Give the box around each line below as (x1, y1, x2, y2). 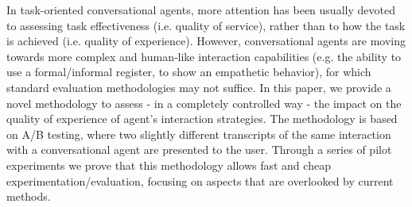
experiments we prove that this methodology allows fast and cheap (6, 156, 331, 173)
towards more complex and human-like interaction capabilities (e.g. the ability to (6, 48, 402, 64)
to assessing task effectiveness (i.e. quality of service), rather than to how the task (6, 17, 406, 33)
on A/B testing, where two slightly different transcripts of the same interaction (6, 125, 391, 142)
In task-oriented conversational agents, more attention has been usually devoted (6, 2, 395, 17)
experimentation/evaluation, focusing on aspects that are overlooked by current (6, 172, 394, 189)
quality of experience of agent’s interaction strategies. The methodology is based (6, 110, 398, 127)
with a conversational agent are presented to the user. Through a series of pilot (6, 141, 392, 158)
